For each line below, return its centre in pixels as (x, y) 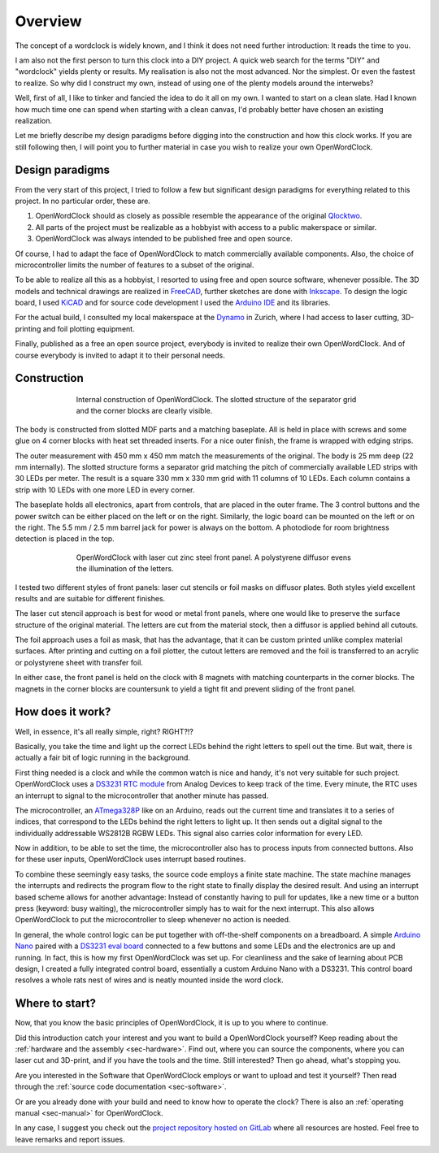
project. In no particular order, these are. (83, 201)
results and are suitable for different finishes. (90, 598)
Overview (48, 21)
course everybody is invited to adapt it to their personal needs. (120, 355)
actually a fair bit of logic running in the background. (103, 758)
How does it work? (63, 712)
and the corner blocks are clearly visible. (144, 411)
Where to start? (56, 1003)
